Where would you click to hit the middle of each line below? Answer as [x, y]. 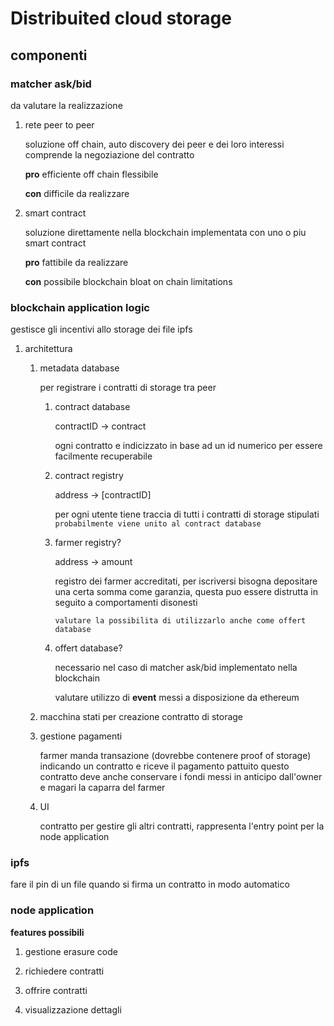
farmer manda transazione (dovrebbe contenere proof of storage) [175, 756]
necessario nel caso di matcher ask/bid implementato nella [176, 668]
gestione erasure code [71, 951]
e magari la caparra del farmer [102, 788]
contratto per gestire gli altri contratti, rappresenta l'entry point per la [182, 826]
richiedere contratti [64, 971]
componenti [49, 55]
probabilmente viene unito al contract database [158, 524]
